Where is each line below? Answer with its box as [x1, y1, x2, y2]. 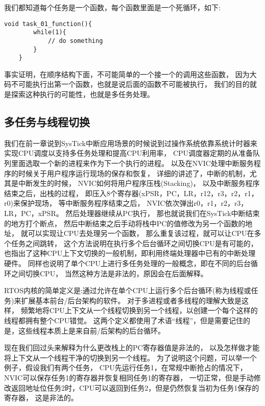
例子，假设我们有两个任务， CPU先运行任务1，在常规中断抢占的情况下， [4, 362, 247, 373]
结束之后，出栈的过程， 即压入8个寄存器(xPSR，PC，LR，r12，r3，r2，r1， [4, 187, 258, 198]
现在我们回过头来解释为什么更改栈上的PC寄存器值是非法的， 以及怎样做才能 [4, 342, 260, 353]
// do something [47, 37, 103, 44]
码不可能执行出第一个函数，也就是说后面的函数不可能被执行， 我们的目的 [4, 79, 250, 89]
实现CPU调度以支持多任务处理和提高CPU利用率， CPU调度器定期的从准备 [4, 148, 253, 158]
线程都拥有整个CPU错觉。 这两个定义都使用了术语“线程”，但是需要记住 [4, 315, 244, 325]
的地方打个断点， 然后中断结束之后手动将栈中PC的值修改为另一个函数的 [4, 218, 246, 228]
